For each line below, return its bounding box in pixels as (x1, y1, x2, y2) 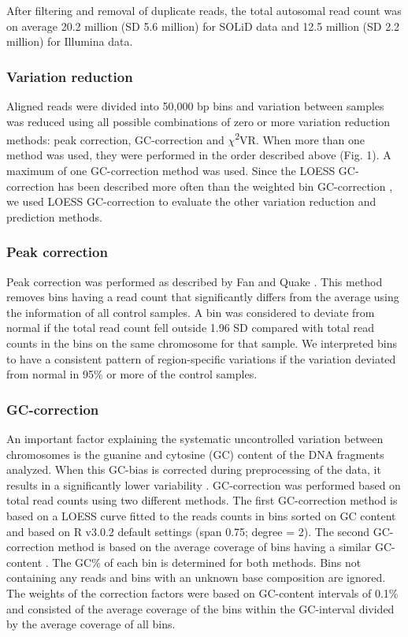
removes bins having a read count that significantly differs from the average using (6, 289, 399, 305)
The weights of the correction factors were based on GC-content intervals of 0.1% (6, 584, 399, 601)
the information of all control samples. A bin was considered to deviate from (6, 304, 375, 320)
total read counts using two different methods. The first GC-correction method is (6, 492, 398, 508)
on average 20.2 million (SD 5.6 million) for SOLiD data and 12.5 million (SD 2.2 (6, 17, 400, 34)
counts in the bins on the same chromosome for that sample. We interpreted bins (6, 335, 398, 351)
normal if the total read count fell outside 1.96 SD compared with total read (6, 319, 375, 336)
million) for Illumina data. (6, 33, 133, 50)
